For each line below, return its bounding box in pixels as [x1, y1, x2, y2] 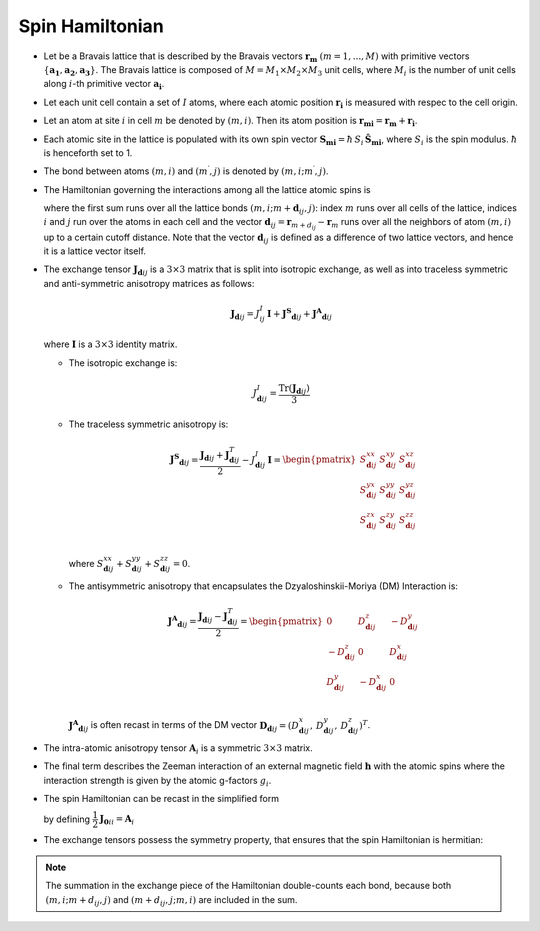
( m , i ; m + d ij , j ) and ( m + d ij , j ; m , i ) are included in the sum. [45, 893, 298, 908]
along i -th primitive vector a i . [43, 78, 165, 92]
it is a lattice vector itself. [43, 245, 147, 257]
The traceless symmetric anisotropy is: [68, 418, 229, 430]
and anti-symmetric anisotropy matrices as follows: [43, 277, 255, 289]
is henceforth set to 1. [43, 146, 133, 159]
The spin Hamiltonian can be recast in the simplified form [43, 793, 280, 805]
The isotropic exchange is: [68, 356, 178, 369]
